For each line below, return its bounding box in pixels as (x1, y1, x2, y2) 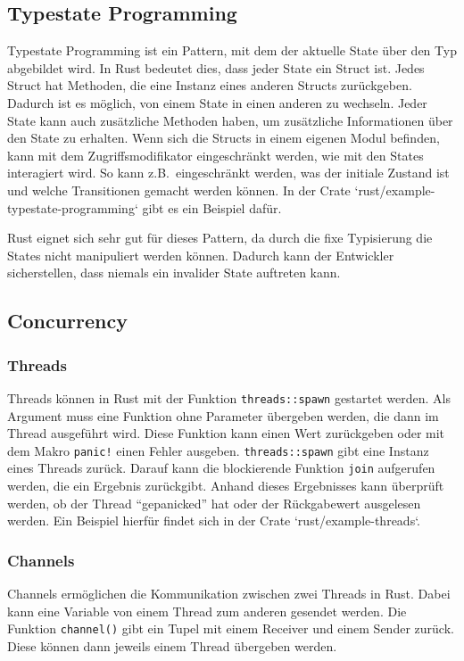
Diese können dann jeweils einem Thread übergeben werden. (7, 636, 337, 655)
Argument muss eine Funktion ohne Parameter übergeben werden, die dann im (7, 406, 439, 425)
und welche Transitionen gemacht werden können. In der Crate (7, 180, 351, 199)
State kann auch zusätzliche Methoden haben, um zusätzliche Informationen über (7, 111, 453, 129)
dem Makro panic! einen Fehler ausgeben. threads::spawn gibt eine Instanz (7, 441, 429, 459)
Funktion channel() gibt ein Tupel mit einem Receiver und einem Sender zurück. (7, 619, 454, 638)
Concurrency (7, 307, 128, 335)
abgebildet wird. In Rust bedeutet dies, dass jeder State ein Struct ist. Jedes (7, 58, 425, 77)
